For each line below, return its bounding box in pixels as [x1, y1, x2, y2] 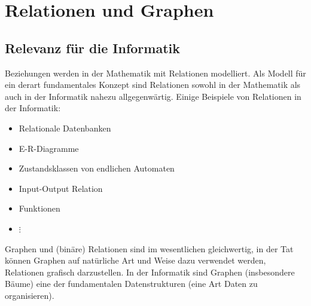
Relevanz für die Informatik [5, 38, 180, 57]
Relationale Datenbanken [19, 121, 111, 134]
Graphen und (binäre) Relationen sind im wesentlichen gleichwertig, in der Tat [5, 242, 294, 255]
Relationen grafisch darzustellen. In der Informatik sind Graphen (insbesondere [5, 265, 295, 278]
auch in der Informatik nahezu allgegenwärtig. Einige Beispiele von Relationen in [5, 90, 301, 102]
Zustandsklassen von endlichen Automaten [19, 162, 175, 175]
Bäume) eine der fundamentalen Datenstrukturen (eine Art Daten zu [5, 277, 258, 290]
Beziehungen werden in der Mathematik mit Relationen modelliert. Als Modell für [5, 66, 306, 79]
